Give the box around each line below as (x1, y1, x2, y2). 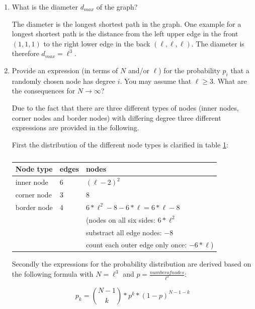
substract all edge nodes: (86, 227, 162, 237)
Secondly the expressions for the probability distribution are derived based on (12, 259, 251, 269)
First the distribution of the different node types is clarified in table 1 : (12, 139, 228, 149)
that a (230, 65, 249, 75)
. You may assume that (120, 75, 192, 86)
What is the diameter (12, 2, 78, 12)
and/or (128, 65, 149, 75)
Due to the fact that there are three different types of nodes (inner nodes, (12, 102, 239, 113)
